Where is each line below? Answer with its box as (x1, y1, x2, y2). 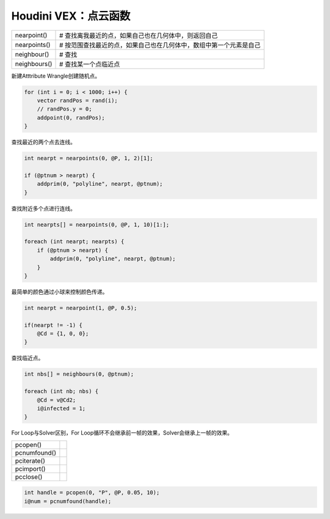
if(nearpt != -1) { (24, 322, 82, 328)
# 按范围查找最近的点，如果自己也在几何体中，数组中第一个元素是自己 (59, 40, 261, 49)
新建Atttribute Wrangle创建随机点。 (11, 72, 101, 79)
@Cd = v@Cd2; (37, 396, 76, 403)
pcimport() (15, 465, 46, 473)
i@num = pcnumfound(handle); (24, 498, 112, 504)
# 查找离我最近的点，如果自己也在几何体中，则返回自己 (59, 31, 218, 40)
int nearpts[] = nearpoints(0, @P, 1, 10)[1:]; (24, 221, 169, 228)
